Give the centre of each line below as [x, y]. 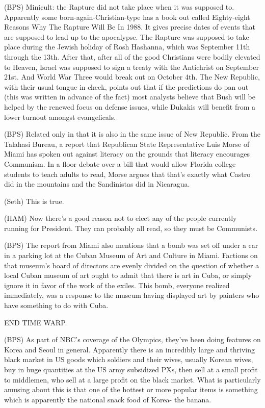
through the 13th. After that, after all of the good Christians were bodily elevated [132, 56]
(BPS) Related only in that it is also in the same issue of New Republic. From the [132, 134]
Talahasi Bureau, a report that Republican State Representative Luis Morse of [127, 144]
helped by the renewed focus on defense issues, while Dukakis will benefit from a [130, 106]
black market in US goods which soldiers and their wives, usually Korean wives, [129, 359]
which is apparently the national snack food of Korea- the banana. [108, 399]
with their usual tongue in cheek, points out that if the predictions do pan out [126, 86]
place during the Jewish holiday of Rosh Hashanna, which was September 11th [127, 47]
